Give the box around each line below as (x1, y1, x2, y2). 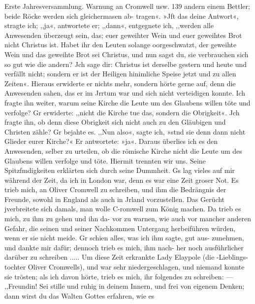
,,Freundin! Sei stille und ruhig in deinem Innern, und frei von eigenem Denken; (4, 281, 245, 291)
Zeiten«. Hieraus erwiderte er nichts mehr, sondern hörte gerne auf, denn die (4, 78, 236, 88)
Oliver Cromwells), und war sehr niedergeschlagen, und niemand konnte (28, 262, 245, 272)
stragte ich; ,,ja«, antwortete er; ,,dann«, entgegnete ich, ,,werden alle (4, 20, 214, 31)
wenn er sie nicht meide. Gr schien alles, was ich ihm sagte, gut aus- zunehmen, (4, 233, 244, 243)
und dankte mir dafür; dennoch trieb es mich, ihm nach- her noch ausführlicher (4, 242, 244, 252)
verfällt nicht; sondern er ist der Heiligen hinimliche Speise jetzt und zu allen (4, 68, 236, 79)
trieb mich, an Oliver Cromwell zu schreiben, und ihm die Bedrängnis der (4, 184, 226, 195)
